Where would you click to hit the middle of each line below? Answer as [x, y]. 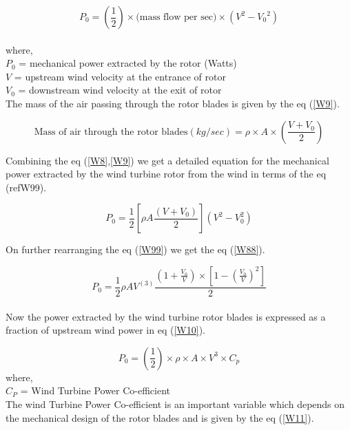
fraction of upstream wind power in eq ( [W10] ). [105, 330]
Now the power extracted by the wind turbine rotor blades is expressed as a [166, 316]
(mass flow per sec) [176, 17]
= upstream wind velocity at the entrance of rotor [120, 76]
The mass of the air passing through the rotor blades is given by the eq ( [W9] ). [173, 103]
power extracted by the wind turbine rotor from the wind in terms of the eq [166, 174]
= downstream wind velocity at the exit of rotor [120, 90]
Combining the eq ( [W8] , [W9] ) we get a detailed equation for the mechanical [167, 160]
